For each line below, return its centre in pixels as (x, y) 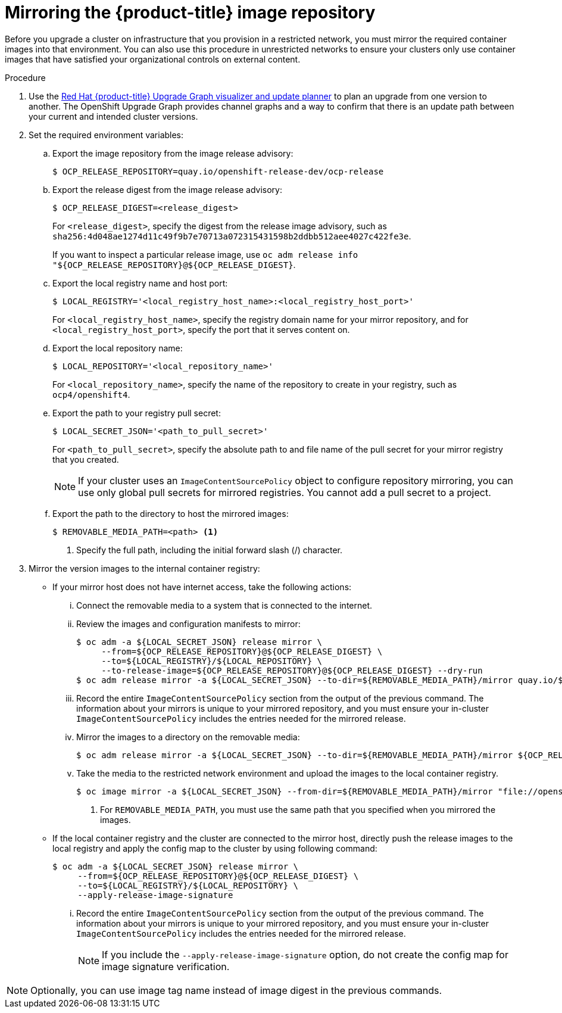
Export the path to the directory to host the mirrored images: (171, 513)
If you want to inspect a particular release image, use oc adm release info (205, 254)
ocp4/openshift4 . (91, 394)
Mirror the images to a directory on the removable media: (188, 737)
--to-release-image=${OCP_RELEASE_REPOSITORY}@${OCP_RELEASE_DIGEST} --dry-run (292, 670)
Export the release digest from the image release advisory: (167, 189)
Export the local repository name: (118, 348)
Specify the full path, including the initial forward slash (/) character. (210, 550)
